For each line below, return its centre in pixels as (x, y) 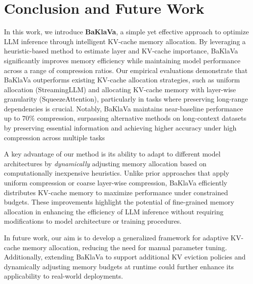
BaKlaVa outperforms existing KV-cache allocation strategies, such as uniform (122, 80)
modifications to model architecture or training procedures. (93, 221)
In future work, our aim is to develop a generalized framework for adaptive (116, 237)
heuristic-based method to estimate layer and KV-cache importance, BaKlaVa (121, 51)
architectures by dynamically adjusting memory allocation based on (105, 163)
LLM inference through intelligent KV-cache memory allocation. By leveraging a (125, 41)
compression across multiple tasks (54, 137)
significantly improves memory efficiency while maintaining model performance (122, 60)
